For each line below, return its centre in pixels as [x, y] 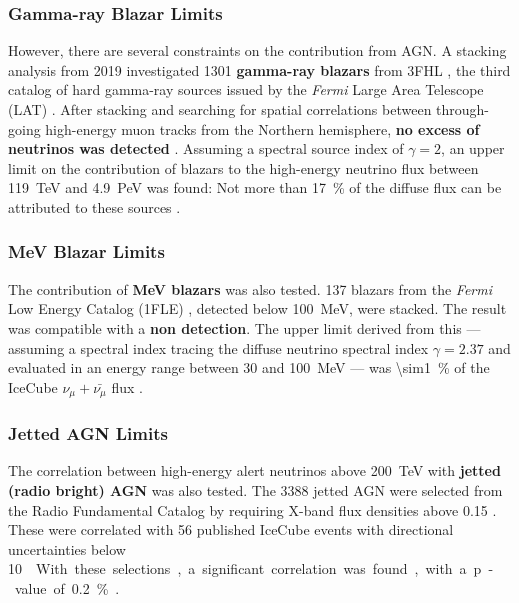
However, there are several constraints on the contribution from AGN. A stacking [257, 50]
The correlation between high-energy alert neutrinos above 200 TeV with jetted [254, 470]
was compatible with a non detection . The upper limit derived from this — [244, 327]
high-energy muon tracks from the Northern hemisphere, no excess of [262, 128]
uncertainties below [67, 548]
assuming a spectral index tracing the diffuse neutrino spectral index [218, 347]
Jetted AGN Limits [88, 433]
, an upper [473, 148]
